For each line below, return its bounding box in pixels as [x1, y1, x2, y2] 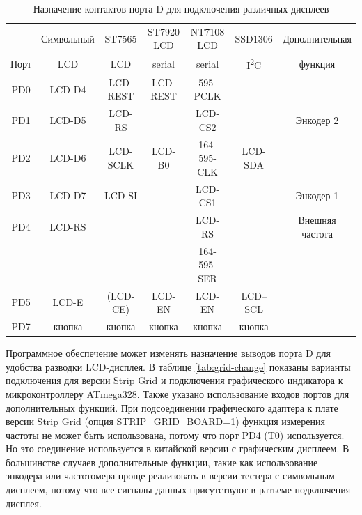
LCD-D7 [49, 188, 86, 203]
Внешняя [298, 213, 336, 227]
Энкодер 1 [295, 188, 339, 203]
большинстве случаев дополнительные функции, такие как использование [6, 454, 318, 469]
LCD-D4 [49, 82, 86, 96]
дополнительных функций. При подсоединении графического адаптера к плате [6, 400, 338, 415]
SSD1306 [235, 31, 273, 45]
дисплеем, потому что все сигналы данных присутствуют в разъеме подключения [6, 482, 351, 497]
